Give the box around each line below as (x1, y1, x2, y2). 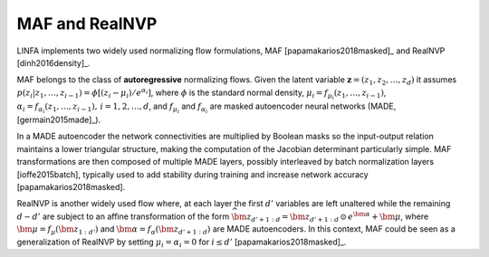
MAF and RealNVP (16, 14, 158, 33)
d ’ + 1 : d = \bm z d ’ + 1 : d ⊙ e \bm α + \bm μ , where (251, 210, 429, 224)
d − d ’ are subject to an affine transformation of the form (16, 211, 230, 222)
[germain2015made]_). (16, 114, 101, 126)
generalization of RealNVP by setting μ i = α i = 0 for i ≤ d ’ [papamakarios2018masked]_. (16, 236, 347, 249)
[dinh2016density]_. (16, 57, 91, 68)
